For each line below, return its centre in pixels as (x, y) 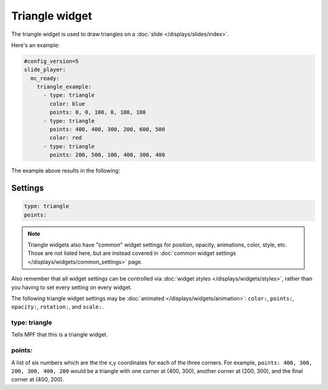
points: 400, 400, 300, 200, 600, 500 (107, 130)
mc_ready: (45, 78)
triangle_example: (64, 87)
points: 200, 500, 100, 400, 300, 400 (107, 155)
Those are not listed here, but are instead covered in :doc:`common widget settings (132, 253)
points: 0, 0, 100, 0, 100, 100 (97, 112)
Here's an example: (36, 45)
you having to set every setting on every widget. (72, 287)
